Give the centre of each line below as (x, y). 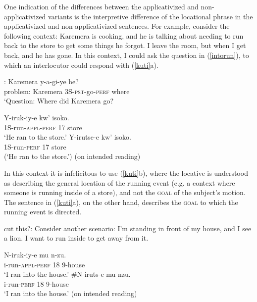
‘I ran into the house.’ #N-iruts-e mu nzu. (67, 274)
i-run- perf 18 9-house (37, 283)
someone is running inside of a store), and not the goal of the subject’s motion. (125, 192)
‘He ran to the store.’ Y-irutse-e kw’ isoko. (68, 137)
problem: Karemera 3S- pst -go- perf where (67, 91)
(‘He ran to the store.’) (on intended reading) (72, 156)
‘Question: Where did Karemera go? (59, 101)
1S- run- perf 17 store (35, 146)
